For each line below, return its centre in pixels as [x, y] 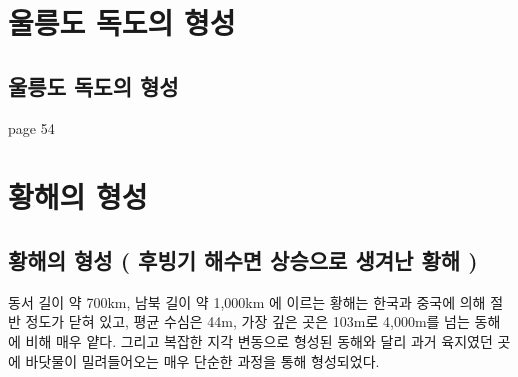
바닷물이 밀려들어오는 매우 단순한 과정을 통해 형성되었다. [202, 360]
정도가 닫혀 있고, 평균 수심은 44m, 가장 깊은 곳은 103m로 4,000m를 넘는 [247, 321]
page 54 [31, 127]
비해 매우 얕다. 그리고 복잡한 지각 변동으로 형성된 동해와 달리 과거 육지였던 [259, 340]
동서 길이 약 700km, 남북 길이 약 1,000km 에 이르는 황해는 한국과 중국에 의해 [247, 301]
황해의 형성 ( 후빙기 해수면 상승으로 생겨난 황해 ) [243, 259]
